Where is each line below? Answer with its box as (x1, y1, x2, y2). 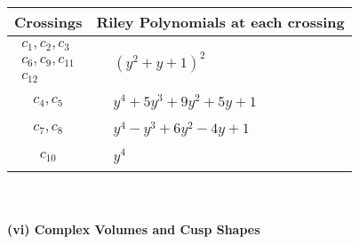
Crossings (14, 12, 83, 32)
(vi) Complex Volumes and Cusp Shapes (7, 219, 260, 238)
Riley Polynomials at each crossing (96, 12, 345, 32)
